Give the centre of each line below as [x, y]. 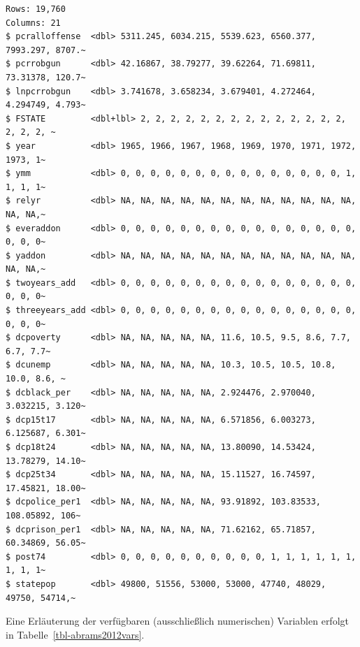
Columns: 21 [33, 23]
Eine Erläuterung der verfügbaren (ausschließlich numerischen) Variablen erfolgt [177, 621]
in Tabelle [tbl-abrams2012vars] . [75, 634]
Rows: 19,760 [36, 9]
